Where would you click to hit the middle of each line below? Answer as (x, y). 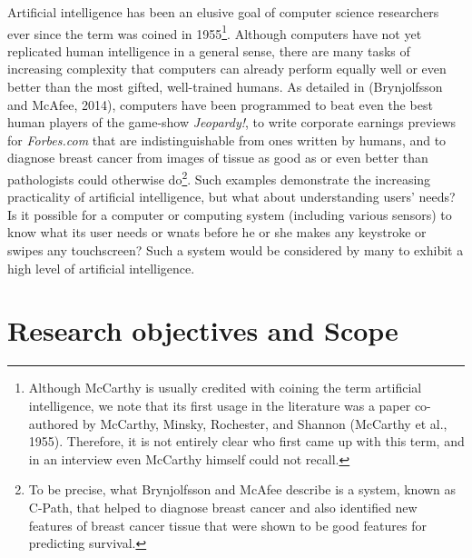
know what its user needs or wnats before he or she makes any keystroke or (217, 232)
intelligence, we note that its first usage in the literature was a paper (220, 405)
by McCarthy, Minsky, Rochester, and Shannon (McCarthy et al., (265, 423)
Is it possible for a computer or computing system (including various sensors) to (230, 214)
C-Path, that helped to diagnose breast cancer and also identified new (223, 507)
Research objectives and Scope (203, 330)
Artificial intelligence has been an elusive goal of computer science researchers (223, 12)
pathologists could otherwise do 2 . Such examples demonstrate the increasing (219, 178)
